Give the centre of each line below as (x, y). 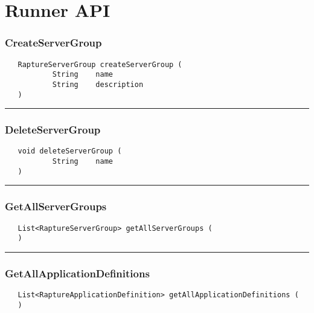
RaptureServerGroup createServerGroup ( (100, 64)
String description (98, 84)
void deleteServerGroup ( (70, 151)
